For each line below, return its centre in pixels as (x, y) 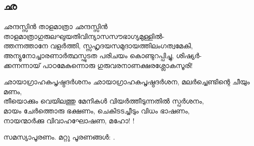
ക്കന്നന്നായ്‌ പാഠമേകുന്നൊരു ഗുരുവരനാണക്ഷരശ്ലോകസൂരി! (98, 65)
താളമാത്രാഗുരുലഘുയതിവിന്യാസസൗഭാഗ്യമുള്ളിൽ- (84, 36)
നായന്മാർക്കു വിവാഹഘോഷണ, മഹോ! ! (69, 120)
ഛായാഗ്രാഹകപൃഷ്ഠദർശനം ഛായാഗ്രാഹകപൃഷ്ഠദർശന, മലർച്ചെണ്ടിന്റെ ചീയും (127, 82)
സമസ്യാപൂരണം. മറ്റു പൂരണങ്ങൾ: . (59, 137)
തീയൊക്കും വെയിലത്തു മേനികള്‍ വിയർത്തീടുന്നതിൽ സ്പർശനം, (104, 101)
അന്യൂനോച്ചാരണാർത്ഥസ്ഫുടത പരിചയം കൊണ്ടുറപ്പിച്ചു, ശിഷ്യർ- (103, 55)
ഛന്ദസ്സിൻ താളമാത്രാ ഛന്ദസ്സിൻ (56, 26)
